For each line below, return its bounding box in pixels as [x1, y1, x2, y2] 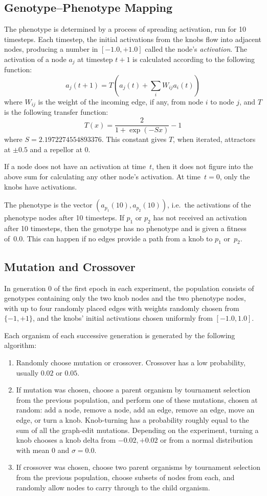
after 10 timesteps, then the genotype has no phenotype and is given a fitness [4, 222, 247, 233]
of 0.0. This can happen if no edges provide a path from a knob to [4, 233, 213, 243]
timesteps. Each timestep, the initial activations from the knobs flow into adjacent [4, 33, 262, 44]
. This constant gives [101, 134, 167, 144]
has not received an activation [153, 212, 247, 223]
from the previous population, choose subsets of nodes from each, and [16, 472, 235, 482]
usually [16, 367, 39, 378]
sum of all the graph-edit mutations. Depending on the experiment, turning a [16, 424, 259, 435]
